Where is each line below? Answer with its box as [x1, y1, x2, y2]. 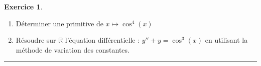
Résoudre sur [16, 35, 56, 45]
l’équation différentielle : [65, 35, 140, 45]
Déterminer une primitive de [16, 18, 103, 28]
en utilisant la [205, 35, 248, 45]
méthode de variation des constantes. [16, 44, 129, 55]
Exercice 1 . [4, 1, 43, 11]
